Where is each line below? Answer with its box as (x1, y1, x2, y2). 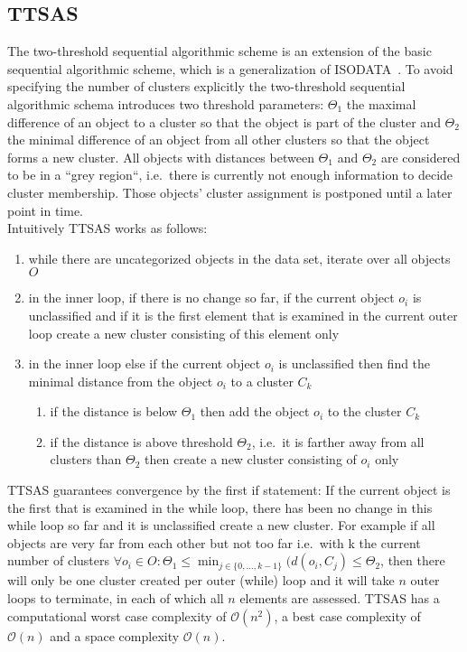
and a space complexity (50, 626, 180, 645)
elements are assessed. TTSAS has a (239, 589, 440, 608)
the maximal (346, 94, 416, 113)
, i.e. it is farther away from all (251, 432, 425, 451)
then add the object (200, 402, 310, 421)
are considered (380, 147, 461, 166)
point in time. (7, 200, 84, 219)
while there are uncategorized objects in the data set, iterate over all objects (28, 248, 451, 267)
